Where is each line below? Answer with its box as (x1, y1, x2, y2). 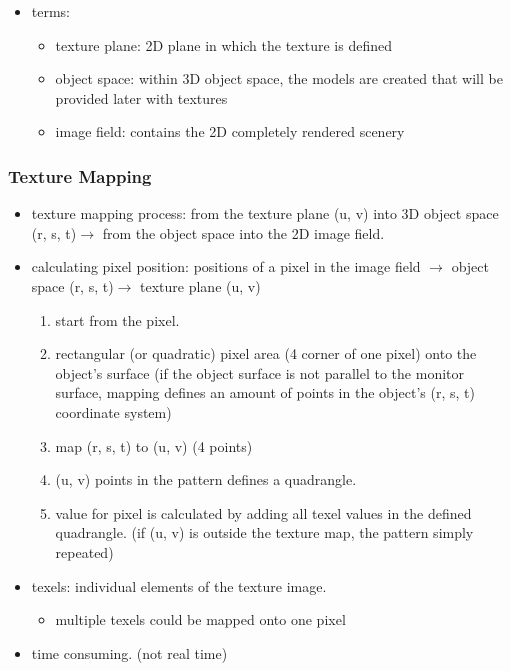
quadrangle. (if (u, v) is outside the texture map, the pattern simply (55, 522, 474, 543)
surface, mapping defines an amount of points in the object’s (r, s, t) (55, 382, 475, 403)
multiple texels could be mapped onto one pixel (55, 609, 346, 630)
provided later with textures (55, 87, 228, 108)
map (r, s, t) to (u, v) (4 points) (55, 435, 253, 456)
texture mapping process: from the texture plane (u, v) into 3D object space (31, 203, 499, 224)
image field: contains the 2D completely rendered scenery (55, 121, 405, 142)
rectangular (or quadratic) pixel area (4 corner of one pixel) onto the (55, 343, 477, 364)
